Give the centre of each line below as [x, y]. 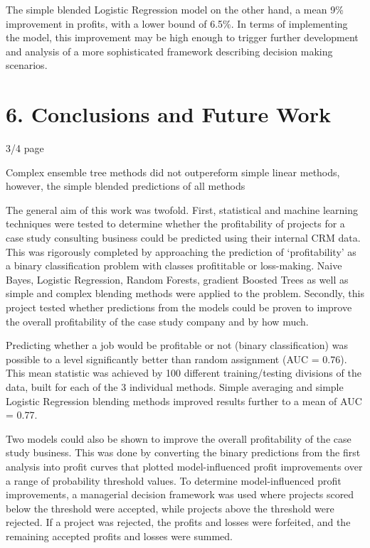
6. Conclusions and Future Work [168, 114]
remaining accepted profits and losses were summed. [119, 536]
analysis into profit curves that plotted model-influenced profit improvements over [184, 466]
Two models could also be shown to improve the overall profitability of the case [179, 438]
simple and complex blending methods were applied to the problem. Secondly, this [185, 293]
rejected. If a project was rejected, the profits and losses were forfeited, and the [178, 522]
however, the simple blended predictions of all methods [126, 186]
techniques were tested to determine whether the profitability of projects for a [175, 224]
